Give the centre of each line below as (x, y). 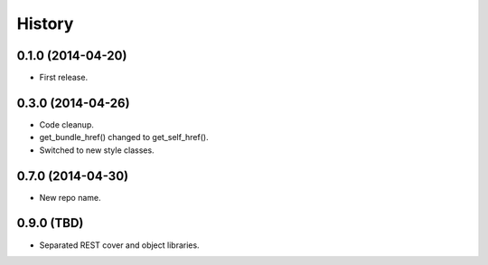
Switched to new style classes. (97, 150)
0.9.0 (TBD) (50, 223)
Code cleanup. (66, 124)
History (45, 24)
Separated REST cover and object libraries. (119, 245)
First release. (64, 78)
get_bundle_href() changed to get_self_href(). (124, 137)
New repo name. (70, 197)
